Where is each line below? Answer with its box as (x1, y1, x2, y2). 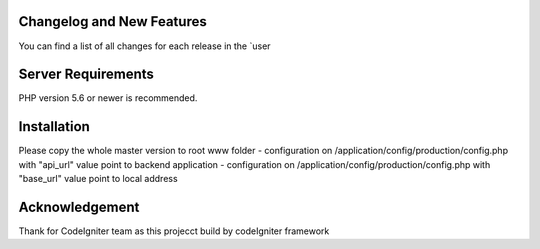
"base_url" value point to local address (18, 173, 179, 185)
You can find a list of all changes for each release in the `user (18, 40, 271, 52)
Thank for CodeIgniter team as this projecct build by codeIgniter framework (18, 225, 330, 237)
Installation (18, 118, 90, 135)
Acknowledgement (18, 198, 140, 215)
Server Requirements (18, 66, 155, 83)
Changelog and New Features (18, 13, 207, 30)
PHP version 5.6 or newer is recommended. (18, 92, 198, 104)
